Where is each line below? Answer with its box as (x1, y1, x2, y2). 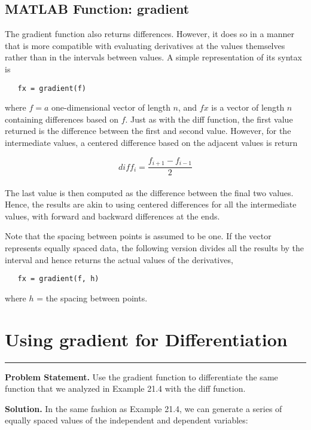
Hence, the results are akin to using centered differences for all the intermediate (5, 198, 297, 211)
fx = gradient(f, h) (17, 275, 99, 283)
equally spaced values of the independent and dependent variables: (5, 414, 248, 426)
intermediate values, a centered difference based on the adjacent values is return (5, 136, 298, 149)
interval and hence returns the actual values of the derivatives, (5, 253, 233, 266)
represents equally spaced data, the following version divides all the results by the (5, 242, 304, 254)
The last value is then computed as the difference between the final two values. (5, 186, 294, 199)
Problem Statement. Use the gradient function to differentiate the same (5, 370, 278, 383)
